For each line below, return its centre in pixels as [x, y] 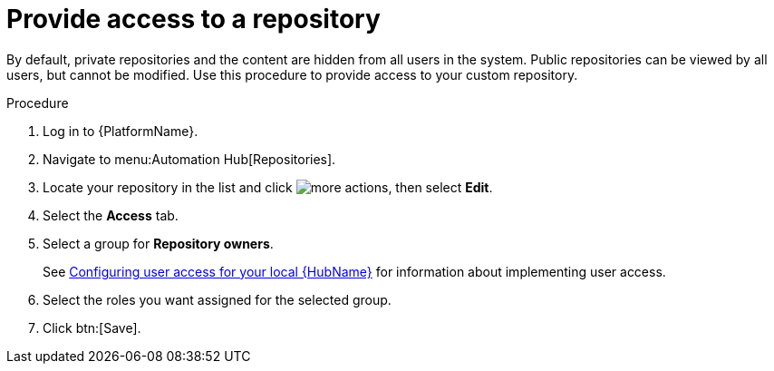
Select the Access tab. [111, 215]
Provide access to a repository [193, 19]
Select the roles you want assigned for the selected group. [217, 299]
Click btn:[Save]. [92, 327]
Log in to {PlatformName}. [121, 131]
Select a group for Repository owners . [158, 243]
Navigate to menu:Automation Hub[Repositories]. [189, 159]
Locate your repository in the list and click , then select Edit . [268, 187]
